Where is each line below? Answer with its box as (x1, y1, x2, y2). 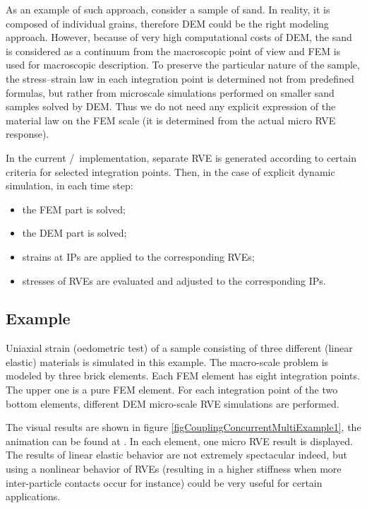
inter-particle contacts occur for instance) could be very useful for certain (6, 475, 323, 490)
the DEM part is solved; (22, 225, 127, 240)
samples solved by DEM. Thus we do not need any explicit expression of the (6, 99, 336, 114)
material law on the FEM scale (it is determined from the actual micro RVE (6, 112, 336, 127)
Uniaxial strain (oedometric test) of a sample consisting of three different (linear (6, 341, 353, 355)
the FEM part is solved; (22, 201, 126, 216)
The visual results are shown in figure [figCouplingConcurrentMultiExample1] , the (6, 420, 361, 435)
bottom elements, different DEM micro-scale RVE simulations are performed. (6, 396, 339, 410)
